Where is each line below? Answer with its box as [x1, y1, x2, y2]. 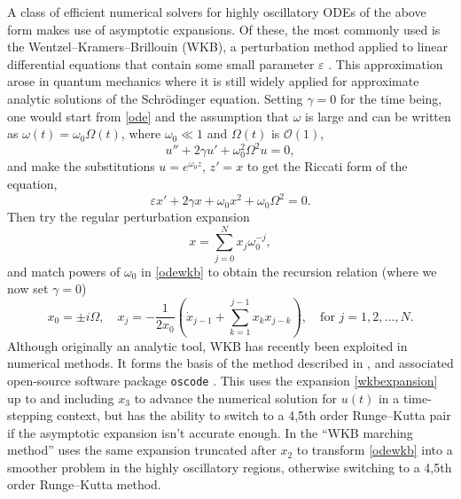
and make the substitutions [7, 157, 155, 175]
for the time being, [340, 89, 442, 107]
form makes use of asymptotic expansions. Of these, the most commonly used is [7, 19, 441, 38]
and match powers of [7, 261, 121, 280]
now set [7, 279, 49, 298]
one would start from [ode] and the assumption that [7, 106, 290, 125]
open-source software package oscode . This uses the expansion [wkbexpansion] [7, 370, 438, 389]
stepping [7, 406, 53, 425]
